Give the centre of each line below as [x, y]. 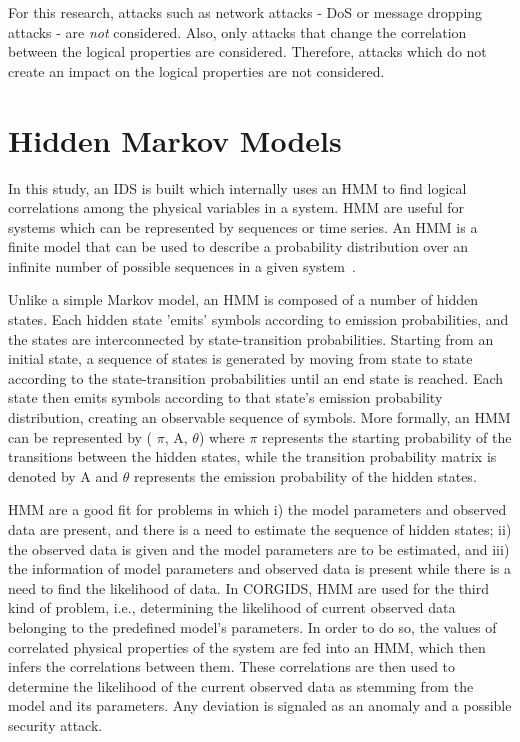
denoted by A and [63, 475]
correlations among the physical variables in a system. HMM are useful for [236, 207]
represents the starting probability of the [387, 436]
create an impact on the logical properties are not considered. [196, 70]
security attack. [55, 724]
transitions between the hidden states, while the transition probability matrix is [252, 456]
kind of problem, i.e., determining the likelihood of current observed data [232, 607]
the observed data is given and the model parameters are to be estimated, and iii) [259, 548]
